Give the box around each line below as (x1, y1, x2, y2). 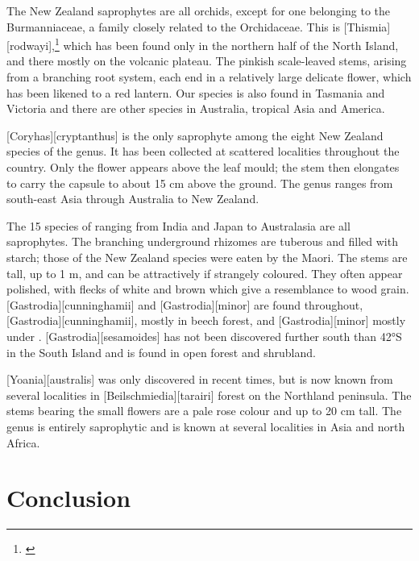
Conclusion (6, 481, 131, 514)
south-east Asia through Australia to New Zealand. (6, 190, 259, 207)
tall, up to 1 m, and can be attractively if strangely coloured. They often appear (6, 264, 403, 281)
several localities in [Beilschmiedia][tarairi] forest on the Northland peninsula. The (6, 386, 412, 403)
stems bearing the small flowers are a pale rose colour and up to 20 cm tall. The (6, 402, 402, 419)
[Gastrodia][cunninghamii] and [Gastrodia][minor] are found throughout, (6, 296, 363, 313)
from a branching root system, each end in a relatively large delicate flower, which (6, 69, 412, 85)
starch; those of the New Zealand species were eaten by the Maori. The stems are (6, 248, 408, 265)
